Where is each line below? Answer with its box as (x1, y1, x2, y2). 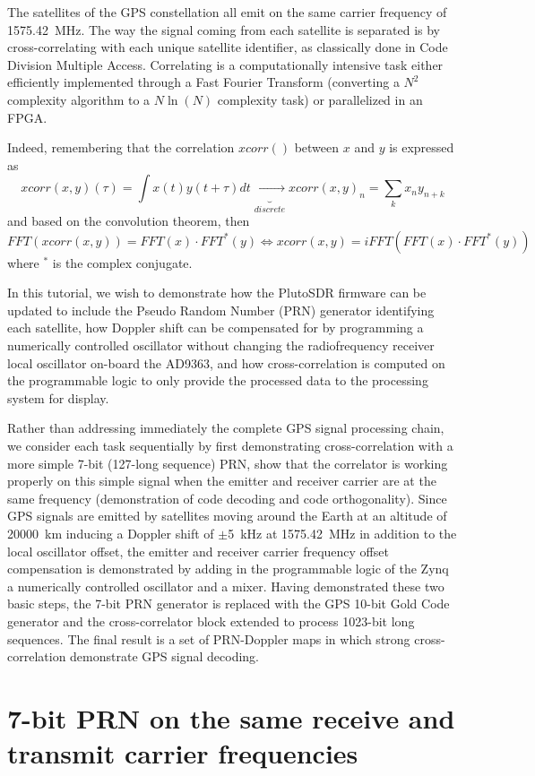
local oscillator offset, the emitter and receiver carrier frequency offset (7, 541, 389, 560)
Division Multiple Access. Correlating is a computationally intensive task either (7, 55, 444, 73)
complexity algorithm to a (7, 90, 151, 108)
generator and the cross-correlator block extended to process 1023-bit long (7, 611, 415, 630)
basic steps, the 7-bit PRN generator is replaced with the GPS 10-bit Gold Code (7, 594, 450, 613)
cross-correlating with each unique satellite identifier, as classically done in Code (7, 38, 448, 56)
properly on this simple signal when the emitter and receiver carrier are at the (7, 471, 436, 490)
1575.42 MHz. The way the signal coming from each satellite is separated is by (7, 20, 441, 39)
